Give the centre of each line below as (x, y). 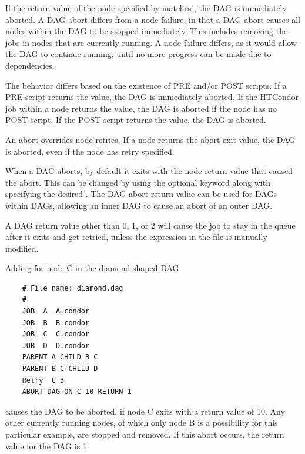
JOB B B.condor (56, 323)
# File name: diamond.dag (73, 288)
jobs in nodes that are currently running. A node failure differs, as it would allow (151, 42)
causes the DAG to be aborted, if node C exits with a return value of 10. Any (145, 411)
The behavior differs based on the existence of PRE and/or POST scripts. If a (146, 85)
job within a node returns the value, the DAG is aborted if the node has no (141, 108)
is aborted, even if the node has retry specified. (90, 151)
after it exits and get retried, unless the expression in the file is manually (136, 237)
